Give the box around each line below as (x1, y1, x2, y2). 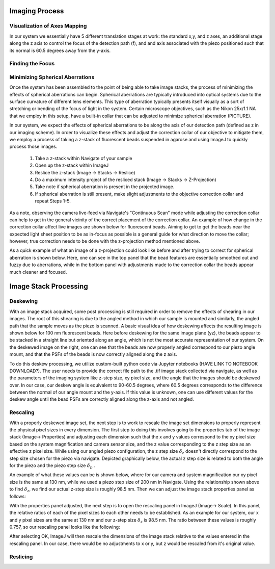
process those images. (9, 143, 58, 150)
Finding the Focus (9, 60, 55, 67)
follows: (9, 493, 26, 499)
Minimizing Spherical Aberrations (9, 73, 95, 81)
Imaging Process (9, 7, 64, 15)
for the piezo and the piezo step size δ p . (9, 462, 95, 470)
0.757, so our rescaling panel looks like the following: (9, 524, 120, 530)
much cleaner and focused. (9, 269, 67, 275)
